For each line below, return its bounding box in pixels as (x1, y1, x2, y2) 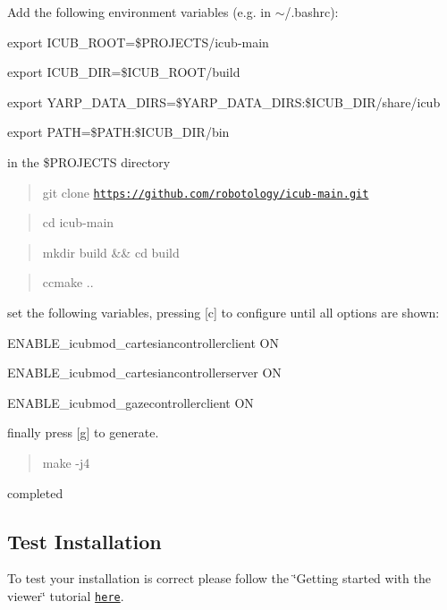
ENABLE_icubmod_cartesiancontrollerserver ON (7, 363, 282, 382)
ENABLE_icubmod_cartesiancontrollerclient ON (7, 333, 279, 352)
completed (7, 483, 63, 502)
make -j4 (42, 453, 90, 471)
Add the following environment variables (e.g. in (7, 3, 271, 21)
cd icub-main (42, 213, 114, 232)
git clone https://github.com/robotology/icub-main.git (42, 182, 369, 201)
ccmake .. (42, 273, 94, 292)
